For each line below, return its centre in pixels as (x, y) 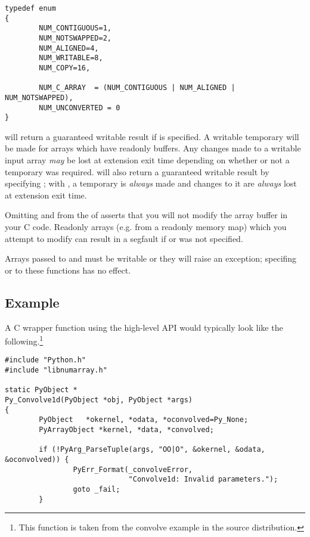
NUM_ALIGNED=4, (69, 48)
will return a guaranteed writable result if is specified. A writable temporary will (152, 136)
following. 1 (24, 340)
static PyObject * (41, 390)
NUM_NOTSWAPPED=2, (75, 38)
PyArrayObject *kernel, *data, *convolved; (126, 430)
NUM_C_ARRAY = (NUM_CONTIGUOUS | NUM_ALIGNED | (137, 88)
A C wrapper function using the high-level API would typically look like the (144, 327)
